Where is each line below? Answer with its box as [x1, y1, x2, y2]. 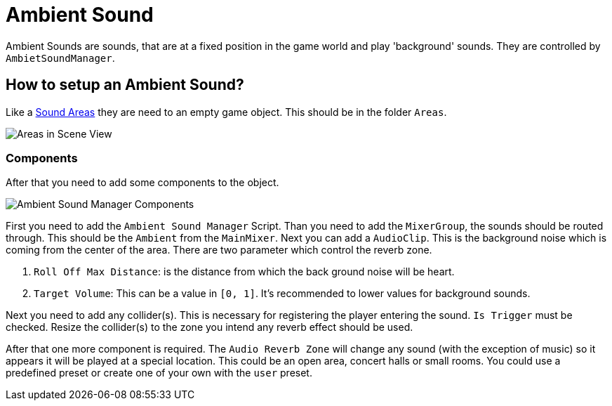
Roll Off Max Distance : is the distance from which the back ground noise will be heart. [34, 266, 455, 278]
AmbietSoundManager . [6, 51, 115, 64]
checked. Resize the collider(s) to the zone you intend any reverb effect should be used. [6, 321, 413, 334]
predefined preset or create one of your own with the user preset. [6, 367, 312, 379]
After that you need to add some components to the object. [6, 176, 279, 189]
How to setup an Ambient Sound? [6, 76, 244, 94]
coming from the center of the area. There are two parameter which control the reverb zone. [6, 244, 432, 256]
